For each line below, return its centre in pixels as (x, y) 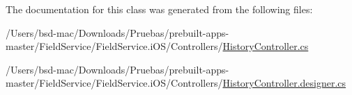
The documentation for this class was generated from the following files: (159, 9)
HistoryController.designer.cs (284, 83)
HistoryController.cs (266, 46)
